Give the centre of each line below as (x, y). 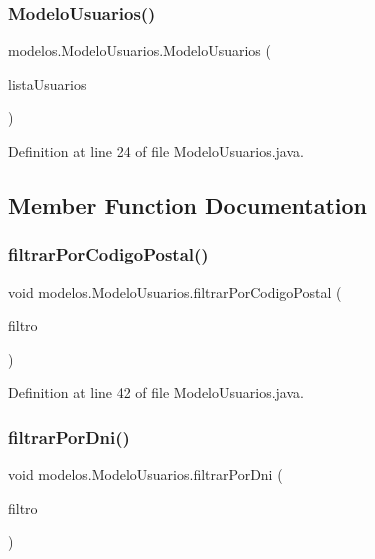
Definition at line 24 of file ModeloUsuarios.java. (156, 151)
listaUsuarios (47, 83)
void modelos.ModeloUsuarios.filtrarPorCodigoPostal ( (175, 291)
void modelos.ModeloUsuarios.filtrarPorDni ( (145, 474)
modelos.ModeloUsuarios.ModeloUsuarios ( (139, 50)
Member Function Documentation (188, 204)
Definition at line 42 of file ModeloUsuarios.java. (156, 392)
